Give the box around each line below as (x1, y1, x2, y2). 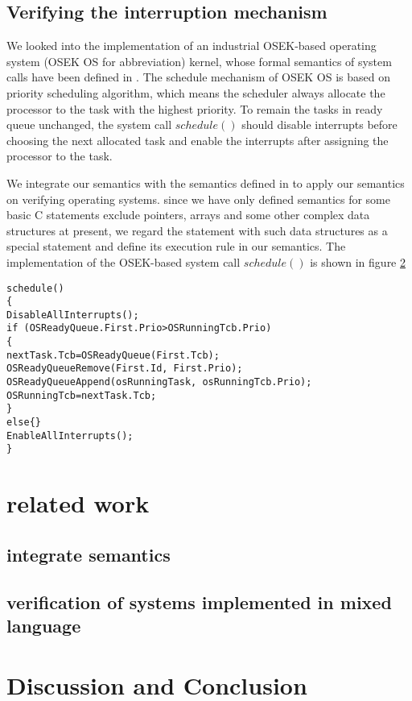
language (6, 612, 81, 637)
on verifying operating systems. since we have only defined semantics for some (6, 190, 390, 207)
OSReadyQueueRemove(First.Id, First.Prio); (6, 363, 243, 375)
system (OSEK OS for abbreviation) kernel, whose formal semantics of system (6, 52, 392, 69)
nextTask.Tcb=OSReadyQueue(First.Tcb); (6, 349, 220, 361)
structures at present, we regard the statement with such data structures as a (6, 222, 388, 239)
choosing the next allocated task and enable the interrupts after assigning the (6, 131, 389, 148)
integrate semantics (6, 541, 171, 566)
